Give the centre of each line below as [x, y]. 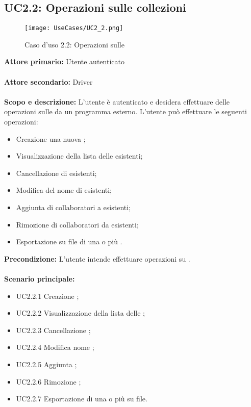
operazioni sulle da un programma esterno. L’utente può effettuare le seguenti [125, 111]
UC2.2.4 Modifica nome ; [55, 347]
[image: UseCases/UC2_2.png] [74, 28]
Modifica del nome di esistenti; [64, 190]
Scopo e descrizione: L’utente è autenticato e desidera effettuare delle [117, 101]
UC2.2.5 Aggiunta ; [46, 364]
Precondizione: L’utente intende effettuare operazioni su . [97, 258]
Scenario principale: [40, 278]
